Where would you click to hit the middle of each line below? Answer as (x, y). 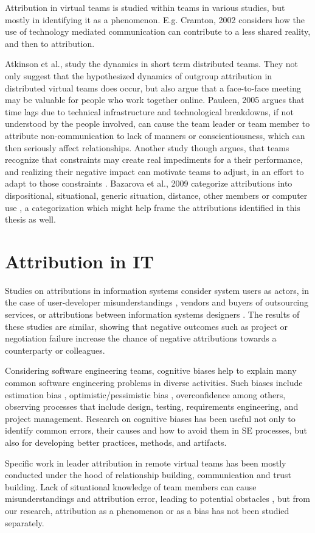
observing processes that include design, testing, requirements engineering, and (152, 406)
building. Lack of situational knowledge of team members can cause (131, 486)
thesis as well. (30, 219)
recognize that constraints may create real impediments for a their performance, (154, 159)
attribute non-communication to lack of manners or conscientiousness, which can (155, 135)
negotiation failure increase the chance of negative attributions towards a (141, 338)
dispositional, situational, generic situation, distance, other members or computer (156, 195)
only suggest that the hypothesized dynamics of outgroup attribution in (139, 75)
